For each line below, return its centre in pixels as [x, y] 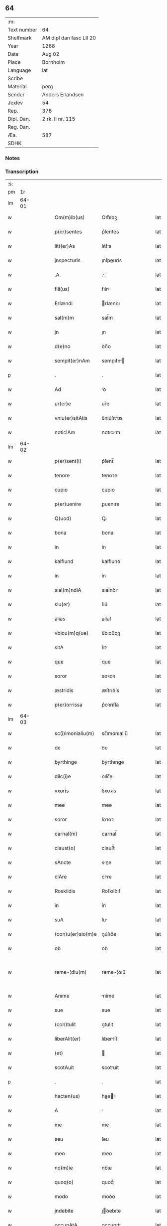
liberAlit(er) [68, 1039]
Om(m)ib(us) [70, 217]
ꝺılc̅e [107, 776]
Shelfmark [20, 38]
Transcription [22, 172]
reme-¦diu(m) [71, 972]
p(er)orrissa [69, 705]
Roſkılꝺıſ [111, 891]
